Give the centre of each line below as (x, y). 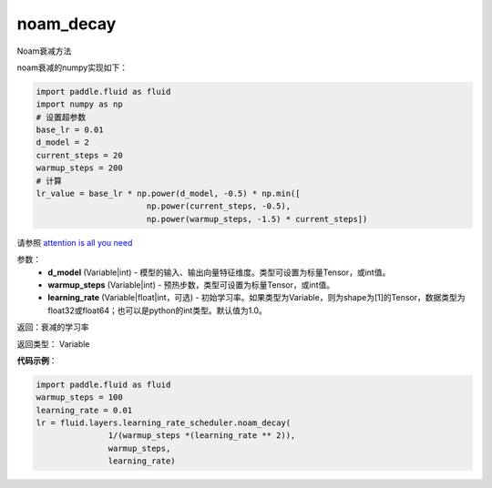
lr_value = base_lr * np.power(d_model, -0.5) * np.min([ (168, 194)
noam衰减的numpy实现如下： (72, 67)
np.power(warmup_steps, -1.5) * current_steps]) (257, 219)
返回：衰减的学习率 (53, 327)
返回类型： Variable (53, 344)
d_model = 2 (63, 142)
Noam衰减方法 (44, 51)
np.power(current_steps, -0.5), (219, 206)
